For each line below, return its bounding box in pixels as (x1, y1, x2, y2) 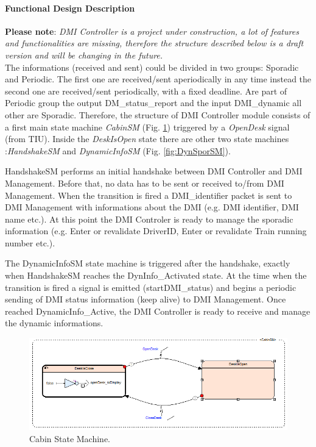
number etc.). (5, 236, 55, 249)
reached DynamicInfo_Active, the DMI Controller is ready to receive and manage (5, 304, 311, 317)
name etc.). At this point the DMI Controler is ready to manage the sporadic (5, 212, 293, 225)
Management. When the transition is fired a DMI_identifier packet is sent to (5, 188, 292, 201)
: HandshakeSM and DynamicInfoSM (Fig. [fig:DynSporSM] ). (5, 144, 231, 157)
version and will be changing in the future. (5, 48, 163, 61)
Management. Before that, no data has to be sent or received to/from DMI (5, 176, 284, 189)
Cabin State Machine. (29, 432, 111, 445)
